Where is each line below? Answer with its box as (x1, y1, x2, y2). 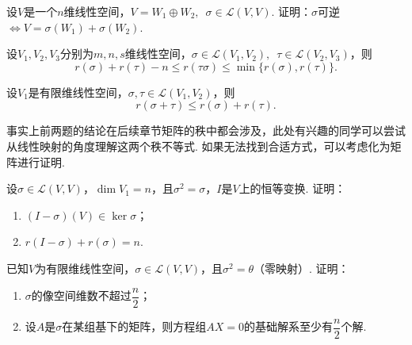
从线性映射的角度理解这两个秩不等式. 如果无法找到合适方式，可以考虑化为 (6, 137, 391, 154)
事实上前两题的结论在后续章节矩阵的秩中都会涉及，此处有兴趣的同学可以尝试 (6, 122, 406, 139)
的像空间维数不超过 (31, 287, 132, 303)
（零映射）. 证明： (254, 259, 349, 276)
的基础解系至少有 (244, 318, 334, 335)
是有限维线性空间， (28, 83, 128, 100)
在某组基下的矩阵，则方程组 (62, 318, 207, 335)
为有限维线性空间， (35, 259, 135, 276)
